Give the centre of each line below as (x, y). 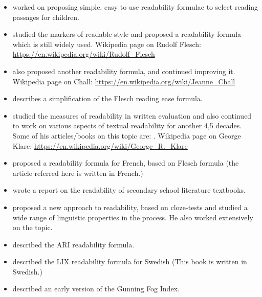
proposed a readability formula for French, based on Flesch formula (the (126, 163)
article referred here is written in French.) (78, 173)
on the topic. (32, 227)
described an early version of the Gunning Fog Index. (96, 289)
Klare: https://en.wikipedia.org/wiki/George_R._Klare (100, 145)
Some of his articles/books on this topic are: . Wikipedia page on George (127, 135)
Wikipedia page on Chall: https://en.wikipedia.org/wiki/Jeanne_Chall (124, 81)
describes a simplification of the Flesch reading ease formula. (107, 98)
